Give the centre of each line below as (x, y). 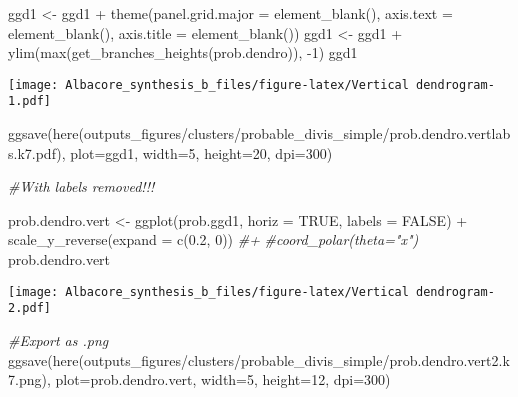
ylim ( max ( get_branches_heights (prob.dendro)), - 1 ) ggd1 (183, 52)
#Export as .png (58, 339)
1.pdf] (29, 101)
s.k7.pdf (32, 152)
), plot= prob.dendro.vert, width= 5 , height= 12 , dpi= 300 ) (216, 379)
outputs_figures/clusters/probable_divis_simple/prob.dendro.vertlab (297, 133)
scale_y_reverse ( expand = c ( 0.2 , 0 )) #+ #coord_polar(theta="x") (213, 239)
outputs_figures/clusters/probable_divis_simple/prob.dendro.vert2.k (296, 359)
